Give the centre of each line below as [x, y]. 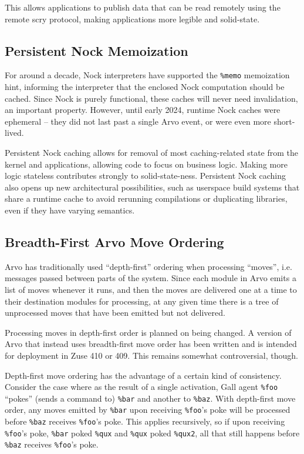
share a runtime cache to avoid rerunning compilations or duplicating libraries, [146, 198]
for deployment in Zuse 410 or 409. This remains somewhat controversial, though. [151, 355]
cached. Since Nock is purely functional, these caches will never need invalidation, [151, 98]
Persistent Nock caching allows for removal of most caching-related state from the [152, 153]
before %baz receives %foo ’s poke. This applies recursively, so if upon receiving [145, 421]
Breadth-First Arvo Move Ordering [114, 241]
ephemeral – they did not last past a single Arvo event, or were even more [138, 121]
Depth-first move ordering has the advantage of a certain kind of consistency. [143, 375]
